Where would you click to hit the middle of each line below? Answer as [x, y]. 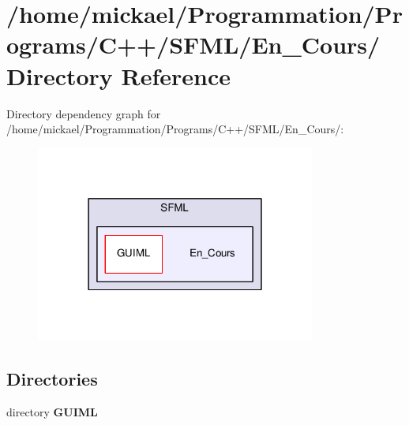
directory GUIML [52, 411]
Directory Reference [119, 75]
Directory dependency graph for [84, 113]
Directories [52, 378]
